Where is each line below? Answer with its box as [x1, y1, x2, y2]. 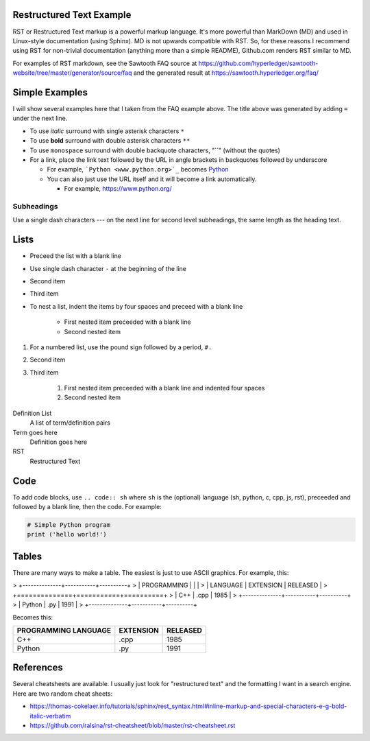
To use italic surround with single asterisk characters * [29, 127, 185, 135]
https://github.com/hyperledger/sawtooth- [198, 59, 319, 67]
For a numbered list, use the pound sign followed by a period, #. [29, 343, 212, 351]
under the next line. [12, 114, 68, 123]
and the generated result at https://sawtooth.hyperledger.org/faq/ [133, 69, 319, 77]
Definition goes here [29, 438, 88, 446]
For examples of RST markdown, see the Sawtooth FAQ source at [12, 59, 197, 67]
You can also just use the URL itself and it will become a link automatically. [47, 175, 257, 183]
